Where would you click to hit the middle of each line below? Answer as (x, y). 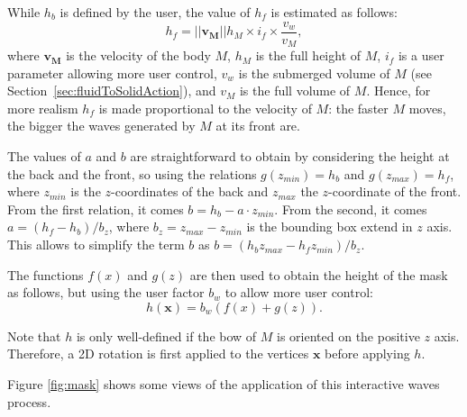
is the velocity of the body (138, 55)
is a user (421, 55)
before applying (367, 354)
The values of (44, 156)
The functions (46, 274)
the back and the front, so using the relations (132, 173)
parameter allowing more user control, (112, 73)
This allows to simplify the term (96, 245)
